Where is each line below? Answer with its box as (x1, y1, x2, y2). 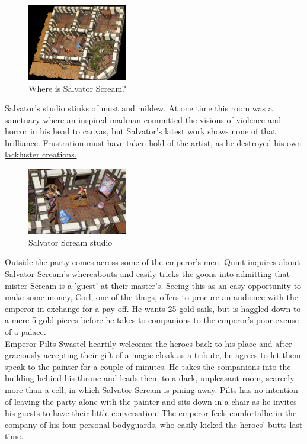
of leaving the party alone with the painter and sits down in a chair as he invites (5, 395, 297, 407)
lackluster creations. (5, 148, 77, 160)
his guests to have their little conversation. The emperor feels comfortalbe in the (5, 407, 297, 419)
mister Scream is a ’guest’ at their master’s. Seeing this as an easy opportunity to (5, 279, 302, 291)
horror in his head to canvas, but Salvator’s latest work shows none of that (5, 125, 276, 137)
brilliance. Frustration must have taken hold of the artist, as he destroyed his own (5, 136, 302, 149)
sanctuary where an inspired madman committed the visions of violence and (5, 113, 282, 126)
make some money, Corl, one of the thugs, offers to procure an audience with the (5, 291, 299, 303)
